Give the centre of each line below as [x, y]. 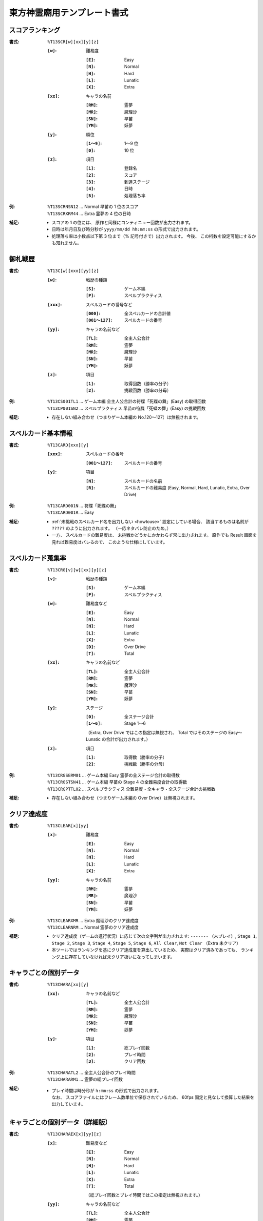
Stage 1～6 [135, 723]
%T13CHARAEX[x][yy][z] [75, 1134]
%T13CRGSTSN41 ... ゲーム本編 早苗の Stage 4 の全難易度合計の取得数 [117, 782]
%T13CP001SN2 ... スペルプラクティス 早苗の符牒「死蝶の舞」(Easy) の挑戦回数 [126, 408]
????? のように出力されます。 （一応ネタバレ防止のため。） [112, 528]
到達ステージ [137, 182]
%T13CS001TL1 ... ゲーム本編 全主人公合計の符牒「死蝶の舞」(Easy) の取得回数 [127, 401]
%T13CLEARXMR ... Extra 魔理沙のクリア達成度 [93, 920]
